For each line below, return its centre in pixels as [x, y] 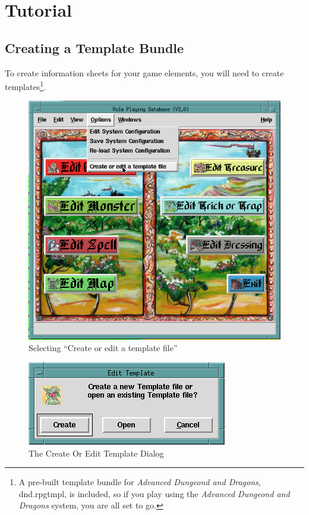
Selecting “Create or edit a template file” [103, 348]
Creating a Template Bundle [94, 47]
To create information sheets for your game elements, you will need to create [144, 72]
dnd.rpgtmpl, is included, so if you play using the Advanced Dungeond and [154, 493]
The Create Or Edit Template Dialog [96, 453]
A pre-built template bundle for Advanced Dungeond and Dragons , [140, 482]
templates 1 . [25, 86]
